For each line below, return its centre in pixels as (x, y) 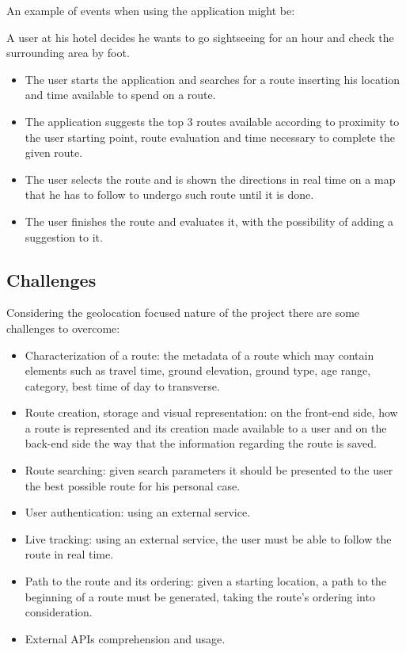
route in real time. (69, 554)
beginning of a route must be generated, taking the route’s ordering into (200, 596)
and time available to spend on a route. (120, 95)
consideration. (59, 612)
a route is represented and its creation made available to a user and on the (206, 427)
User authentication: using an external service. (138, 512)
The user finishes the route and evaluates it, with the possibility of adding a (209, 221)
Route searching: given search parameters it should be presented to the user (209, 470)
